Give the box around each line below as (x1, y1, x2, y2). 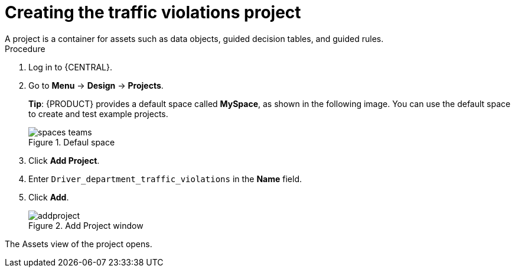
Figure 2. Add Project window (28, 220, 144, 231)
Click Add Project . (28, 155, 100, 166)
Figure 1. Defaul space (28, 137, 115, 147)
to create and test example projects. (28, 108, 168, 119)
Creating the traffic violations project (5, 2, 301, 22)
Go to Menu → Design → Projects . (28, 80, 164, 90)
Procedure (5, 43, 45, 54)
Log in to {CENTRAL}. (28, 61, 112, 72)
